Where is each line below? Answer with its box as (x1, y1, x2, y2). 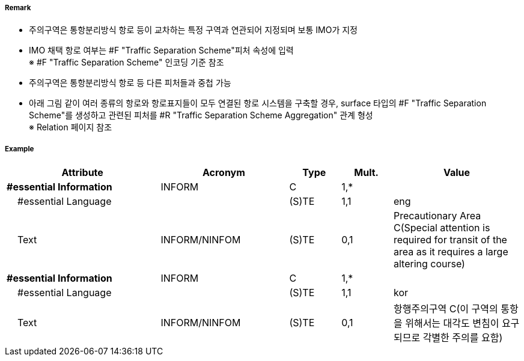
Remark (5, 4, 31, 12)
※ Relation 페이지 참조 (29, 122, 112, 133)
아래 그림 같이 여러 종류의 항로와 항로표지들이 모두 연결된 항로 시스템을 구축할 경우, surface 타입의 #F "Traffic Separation (29, 98, 487, 109)
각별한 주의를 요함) (422, 332, 503, 344)
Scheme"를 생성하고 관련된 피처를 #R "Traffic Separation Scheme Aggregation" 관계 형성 (29, 110, 373, 121)
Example (5, 144, 34, 153)
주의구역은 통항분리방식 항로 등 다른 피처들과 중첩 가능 (29, 77, 231, 88)
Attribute (61, 166, 103, 179)
